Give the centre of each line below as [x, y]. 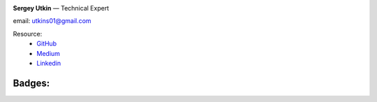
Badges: [31, 83]
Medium [49, 53]
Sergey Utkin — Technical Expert [61, 8]
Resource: [28, 34]
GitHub [47, 44]
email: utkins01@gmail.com [52, 21]
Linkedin [49, 63]
